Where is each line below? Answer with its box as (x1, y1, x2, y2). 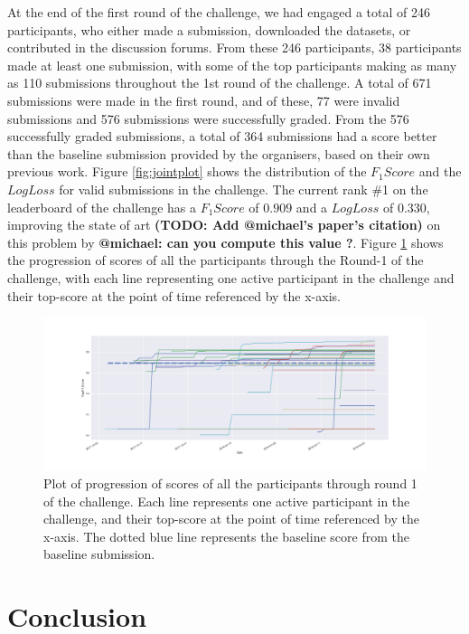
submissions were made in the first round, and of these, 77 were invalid (7, 90, 400, 109)
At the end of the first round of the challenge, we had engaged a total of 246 (7, 3, 430, 21)
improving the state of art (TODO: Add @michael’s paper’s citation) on (7, 215, 441, 234)
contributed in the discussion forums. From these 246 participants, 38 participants (7, 38, 462, 57)
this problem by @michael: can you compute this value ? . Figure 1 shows (7, 232, 444, 251)
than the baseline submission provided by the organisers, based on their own (7, 144, 430, 163)
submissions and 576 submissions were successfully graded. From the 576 (7, 109, 409, 128)
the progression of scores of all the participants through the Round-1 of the (7, 251, 424, 270)
